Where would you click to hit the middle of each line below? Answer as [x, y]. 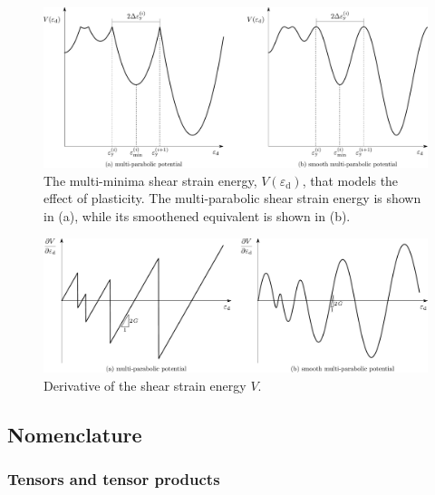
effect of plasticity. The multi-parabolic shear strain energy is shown [232, 198]
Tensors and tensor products [114, 479]
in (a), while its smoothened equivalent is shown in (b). [197, 216]
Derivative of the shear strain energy [145, 385]
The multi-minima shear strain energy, [150, 180]
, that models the [350, 180]
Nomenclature [75, 434]
